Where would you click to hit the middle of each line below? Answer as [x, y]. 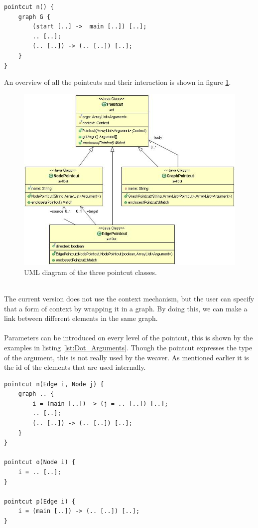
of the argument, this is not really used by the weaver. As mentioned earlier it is [127, 357]
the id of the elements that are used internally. [75, 367]
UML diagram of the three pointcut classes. [90, 272]
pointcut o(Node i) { [40, 462]
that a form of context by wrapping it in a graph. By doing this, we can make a [126, 308]
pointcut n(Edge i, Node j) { [54, 384]
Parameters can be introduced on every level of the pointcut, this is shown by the [129, 338]
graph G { [34, 17]
